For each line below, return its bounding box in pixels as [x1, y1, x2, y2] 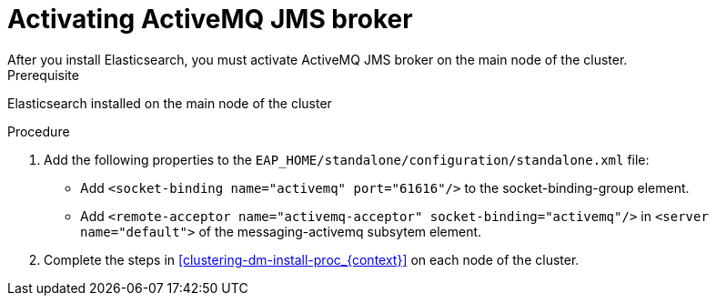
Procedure [7, 123, 70, 139]
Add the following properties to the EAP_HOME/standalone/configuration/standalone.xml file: [44, 151, 650, 167]
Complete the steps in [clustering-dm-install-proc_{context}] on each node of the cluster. [44, 251, 580, 268]
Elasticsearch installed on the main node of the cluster [7, 95, 332, 111]
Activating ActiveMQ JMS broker [7, 4, 413, 35]
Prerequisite [7, 66, 79, 83]
